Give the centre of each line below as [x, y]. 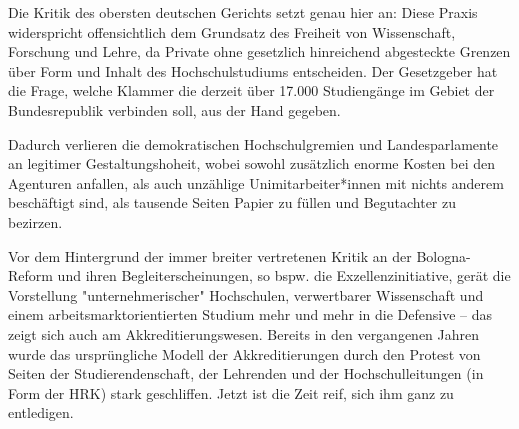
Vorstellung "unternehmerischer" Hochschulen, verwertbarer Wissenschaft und [246, 294]
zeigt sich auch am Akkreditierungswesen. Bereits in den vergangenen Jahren [244, 333]
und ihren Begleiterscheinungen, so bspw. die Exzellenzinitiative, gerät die [284, 275]
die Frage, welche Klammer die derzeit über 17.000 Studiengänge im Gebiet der [251, 90]
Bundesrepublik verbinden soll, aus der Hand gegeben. [174, 109]
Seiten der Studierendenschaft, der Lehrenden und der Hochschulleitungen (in [246, 373]
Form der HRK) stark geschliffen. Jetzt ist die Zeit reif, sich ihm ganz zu [231, 392]
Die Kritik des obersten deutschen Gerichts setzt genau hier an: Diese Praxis [243, 12]
